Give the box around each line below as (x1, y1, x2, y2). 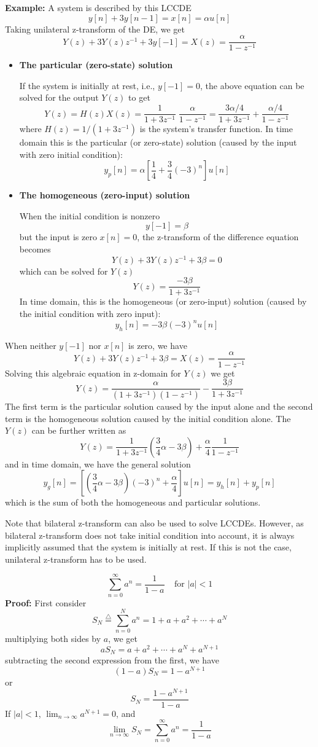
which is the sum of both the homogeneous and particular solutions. (5, 496, 261, 509)
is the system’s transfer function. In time (139, 122, 293, 135)
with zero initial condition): (19, 147, 123, 160)
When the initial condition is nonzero (19, 209, 160, 222)
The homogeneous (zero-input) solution (19, 189, 190, 201)
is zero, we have (128, 338, 187, 351)
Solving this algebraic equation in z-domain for (5, 366, 181, 379)
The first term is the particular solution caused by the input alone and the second (5, 400, 313, 413)
